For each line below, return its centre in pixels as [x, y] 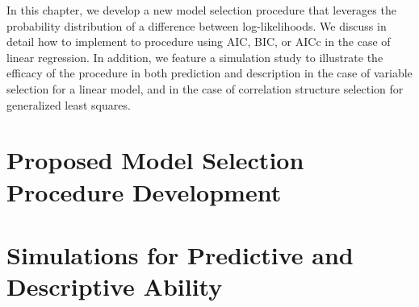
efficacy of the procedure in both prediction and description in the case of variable [209, 73]
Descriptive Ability [115, 286]
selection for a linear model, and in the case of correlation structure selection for [205, 88]
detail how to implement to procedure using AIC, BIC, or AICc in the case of [199, 41]
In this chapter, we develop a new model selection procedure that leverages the [201, 10]
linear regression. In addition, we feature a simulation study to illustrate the [195, 57]
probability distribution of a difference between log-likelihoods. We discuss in [197, 25]
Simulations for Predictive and [180, 254]
